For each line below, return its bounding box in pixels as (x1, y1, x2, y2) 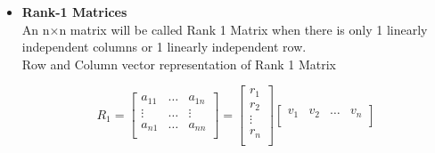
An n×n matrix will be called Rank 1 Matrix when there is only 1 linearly (21, 20, 428, 38)
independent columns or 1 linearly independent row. (21, 37, 307, 56)
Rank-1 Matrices (21, 3, 127, 20)
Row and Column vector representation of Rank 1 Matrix (21, 54, 336, 73)
